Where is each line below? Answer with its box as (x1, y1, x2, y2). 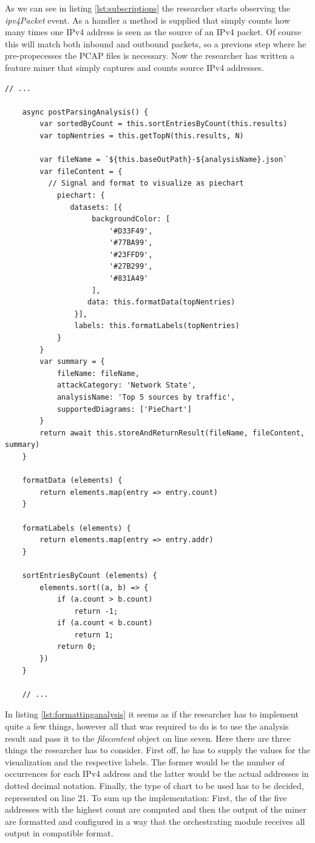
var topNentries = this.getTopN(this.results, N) (39, 131, 244, 140)
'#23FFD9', (109, 250, 153, 259)
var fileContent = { (39, 167, 123, 176)
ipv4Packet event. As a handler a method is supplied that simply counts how (5, 13, 290, 26)
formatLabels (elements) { (22, 523, 131, 532)
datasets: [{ (70, 203, 123, 212)
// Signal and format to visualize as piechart (48, 179, 244, 188)
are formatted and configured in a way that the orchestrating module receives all (5, 814, 305, 827)
